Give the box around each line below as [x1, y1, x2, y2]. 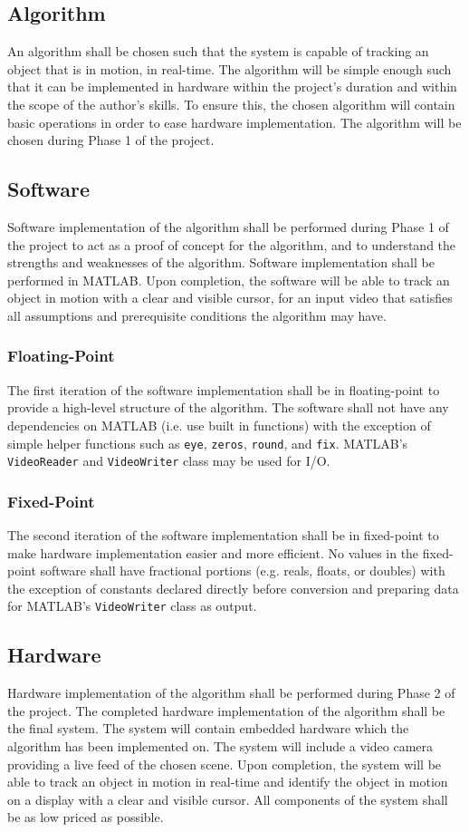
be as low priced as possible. [7, 808, 164, 827]
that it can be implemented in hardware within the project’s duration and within [7, 77, 457, 96]
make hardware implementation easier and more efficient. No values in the [7, 543, 419, 562]
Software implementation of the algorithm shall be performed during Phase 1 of [7, 217, 449, 236]
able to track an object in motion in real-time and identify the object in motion [7, 772, 448, 791]
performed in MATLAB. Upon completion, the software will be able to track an [7, 270, 450, 289]
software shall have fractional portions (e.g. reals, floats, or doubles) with [40, 561, 445, 580]
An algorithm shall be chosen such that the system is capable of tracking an [7, 42, 429, 61]
